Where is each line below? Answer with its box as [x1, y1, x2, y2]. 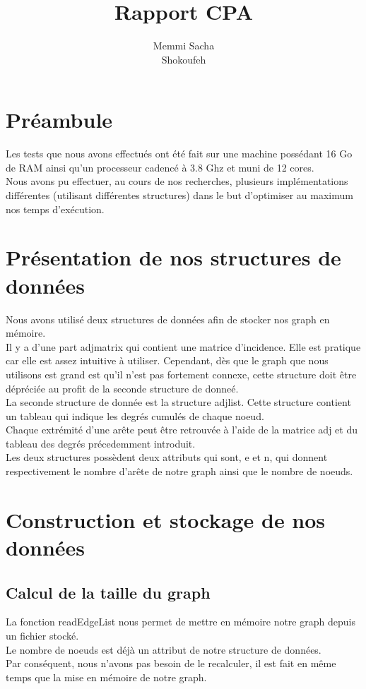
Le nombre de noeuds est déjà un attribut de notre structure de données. [6, 642, 321, 657]
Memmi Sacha [153, 38, 215, 53]
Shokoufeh [161, 52, 206, 66]
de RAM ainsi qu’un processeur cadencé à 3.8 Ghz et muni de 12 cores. [6, 160, 314, 174]
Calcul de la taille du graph [6, 581, 211, 603]
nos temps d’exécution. [6, 201, 105, 216]
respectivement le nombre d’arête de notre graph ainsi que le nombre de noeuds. [6, 464, 353, 479]
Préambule [6, 105, 113, 134]
